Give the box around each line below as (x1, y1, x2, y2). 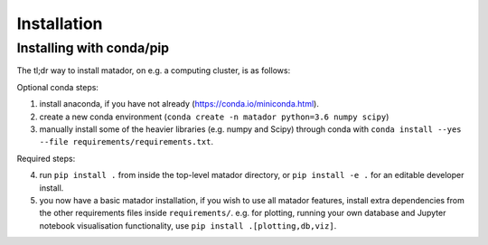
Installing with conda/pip (16, 40, 170, 56)
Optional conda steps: (16, 81, 99, 92)
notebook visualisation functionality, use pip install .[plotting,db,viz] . (39, 220, 337, 231)
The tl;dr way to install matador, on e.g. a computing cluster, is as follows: (16, 65, 291, 76)
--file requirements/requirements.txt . (39, 137, 214, 147)
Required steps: (16, 153, 76, 164)
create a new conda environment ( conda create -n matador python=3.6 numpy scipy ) (39, 111, 389, 122)
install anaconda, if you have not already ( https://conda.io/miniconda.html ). (39, 99, 320, 109)
